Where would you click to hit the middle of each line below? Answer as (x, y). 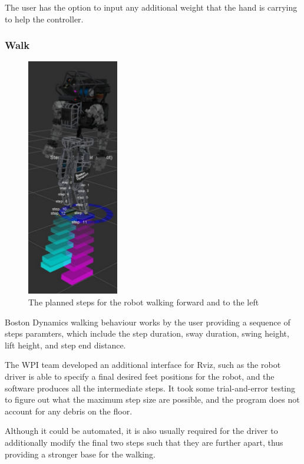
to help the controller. (44, 19)
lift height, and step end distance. (65, 345)
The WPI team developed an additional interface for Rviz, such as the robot (143, 365)
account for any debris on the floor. (69, 411)
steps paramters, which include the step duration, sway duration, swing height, (147, 333)
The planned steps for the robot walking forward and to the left (144, 302)
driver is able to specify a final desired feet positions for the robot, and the (140, 376)
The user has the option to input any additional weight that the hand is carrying (151, 7)
